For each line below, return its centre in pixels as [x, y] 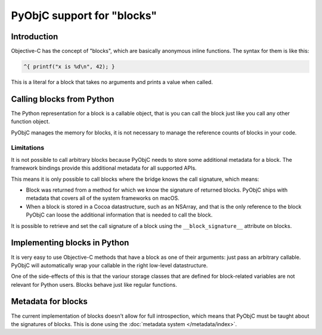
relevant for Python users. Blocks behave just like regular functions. [94, 284]
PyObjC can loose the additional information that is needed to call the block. [119, 215]
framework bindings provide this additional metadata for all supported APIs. [104, 168]
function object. [30, 121]
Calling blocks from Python [63, 99]
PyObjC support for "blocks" [84, 15]
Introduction [35, 37]
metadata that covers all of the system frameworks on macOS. [103, 198]
